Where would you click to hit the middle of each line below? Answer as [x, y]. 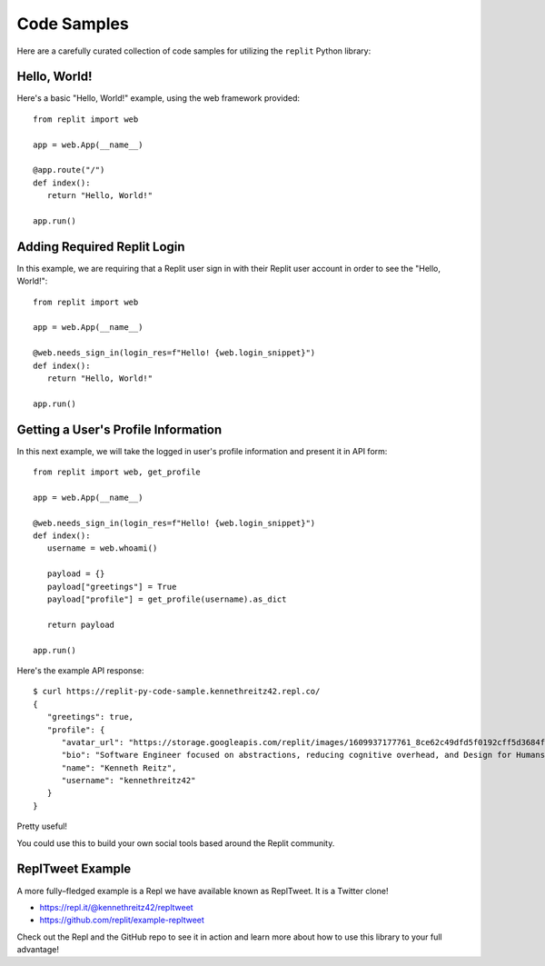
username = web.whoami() [102, 548]
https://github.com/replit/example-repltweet [122, 920]
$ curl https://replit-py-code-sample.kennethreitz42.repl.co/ [177, 692]
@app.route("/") [69, 170]
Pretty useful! [42, 826]
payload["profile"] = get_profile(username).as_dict [167, 599]
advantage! [38, 950]
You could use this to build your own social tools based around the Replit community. [176, 843]
